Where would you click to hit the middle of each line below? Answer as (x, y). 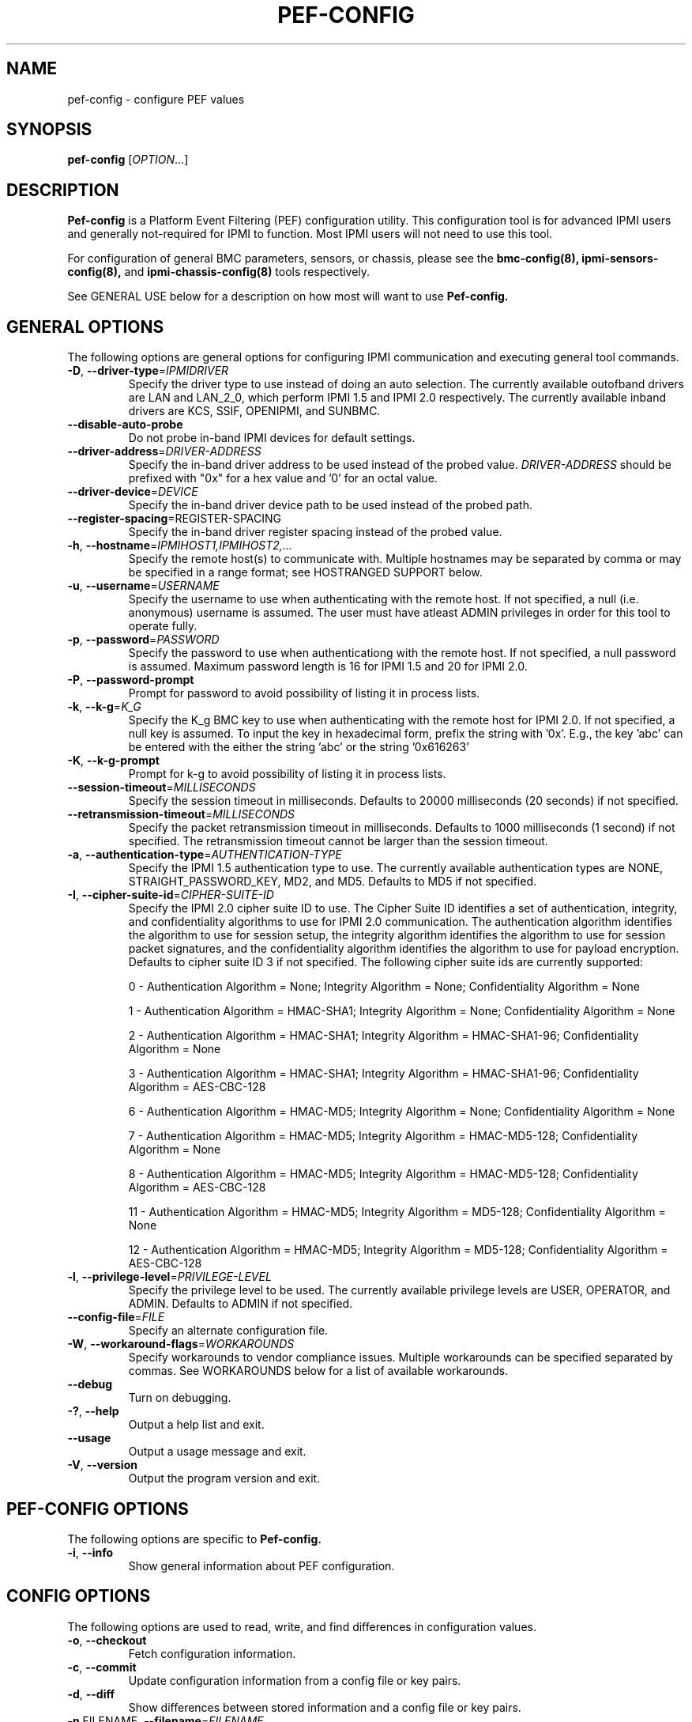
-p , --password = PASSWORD (143, 640)
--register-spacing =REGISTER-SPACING (175, 519)
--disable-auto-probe (125, 425)
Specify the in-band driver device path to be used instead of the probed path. (330, 505)
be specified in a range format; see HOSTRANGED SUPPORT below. (305, 572)
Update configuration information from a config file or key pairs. (295, 1680)
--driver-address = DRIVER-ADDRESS (164, 451)
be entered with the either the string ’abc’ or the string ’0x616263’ (299, 747)
